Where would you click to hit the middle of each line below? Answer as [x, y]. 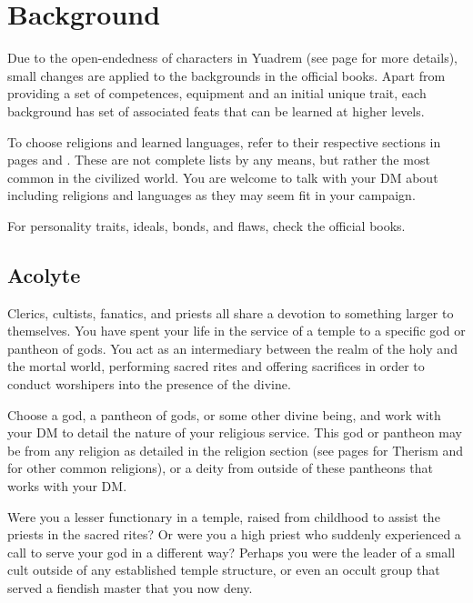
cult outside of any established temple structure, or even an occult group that [224, 570]
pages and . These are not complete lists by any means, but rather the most [219, 160]
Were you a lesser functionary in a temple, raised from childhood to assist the [224, 516]
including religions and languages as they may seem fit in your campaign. [211, 195]
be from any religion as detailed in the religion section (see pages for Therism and [236, 450]
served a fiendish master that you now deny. [130, 587]
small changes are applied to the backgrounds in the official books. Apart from [226, 75]
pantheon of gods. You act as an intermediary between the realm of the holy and [232, 348]
